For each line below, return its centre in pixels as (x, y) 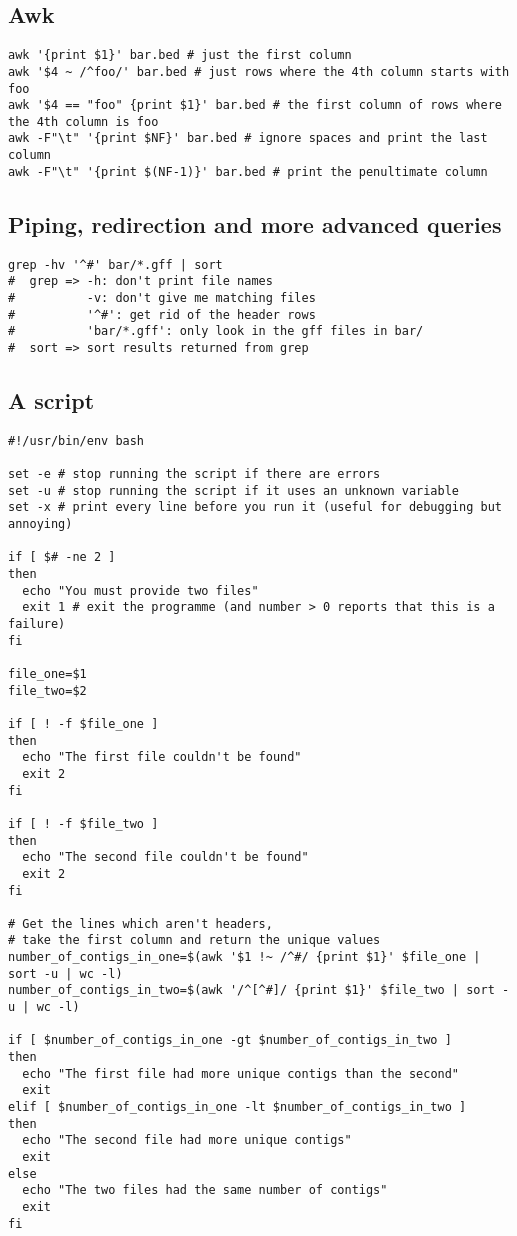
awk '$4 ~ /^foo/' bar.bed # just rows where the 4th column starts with (259, 71)
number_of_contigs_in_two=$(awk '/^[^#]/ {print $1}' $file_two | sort (251, 990)
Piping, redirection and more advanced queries (255, 223)
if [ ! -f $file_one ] (83, 723)
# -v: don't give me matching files (162, 297)
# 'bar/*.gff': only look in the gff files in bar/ (216, 331)
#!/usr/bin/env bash (76, 440)
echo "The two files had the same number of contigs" (205, 1190)
